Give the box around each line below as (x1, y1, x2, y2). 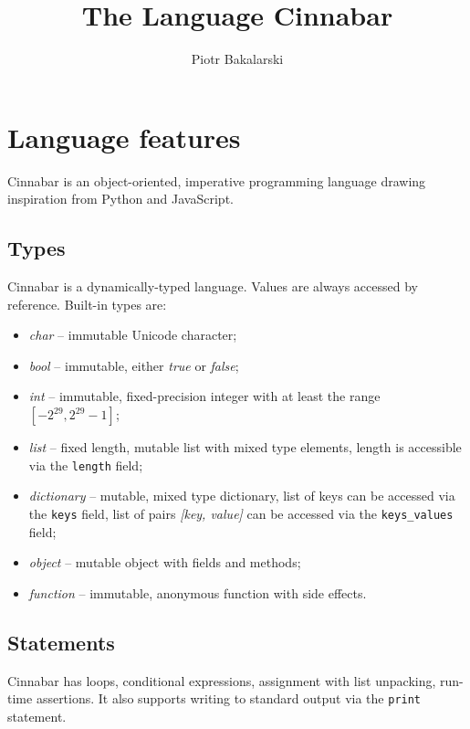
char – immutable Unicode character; (28, 325, 237, 344)
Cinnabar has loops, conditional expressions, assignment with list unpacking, (7, 671, 436, 690)
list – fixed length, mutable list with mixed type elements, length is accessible (28, 438, 462, 457)
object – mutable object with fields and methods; (28, 553, 301, 572)
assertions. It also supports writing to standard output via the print (36, 689, 422, 708)
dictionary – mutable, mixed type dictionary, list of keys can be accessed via (28, 486, 455, 505)
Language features (7, 118, 241, 155)
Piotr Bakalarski (191, 49, 284, 69)
